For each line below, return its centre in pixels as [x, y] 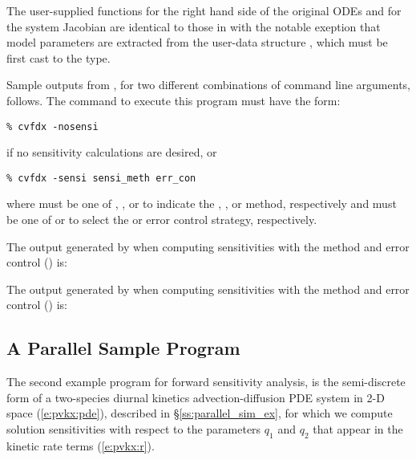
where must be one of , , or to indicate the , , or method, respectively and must [202, 204]
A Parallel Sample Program [123, 348]
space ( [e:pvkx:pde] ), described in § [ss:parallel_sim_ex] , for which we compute [200, 413]
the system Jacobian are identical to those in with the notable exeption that [194, 26]
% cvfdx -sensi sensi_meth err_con [101, 178]
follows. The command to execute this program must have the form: [174, 100]
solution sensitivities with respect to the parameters [134, 429]
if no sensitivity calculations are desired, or [112, 152]
